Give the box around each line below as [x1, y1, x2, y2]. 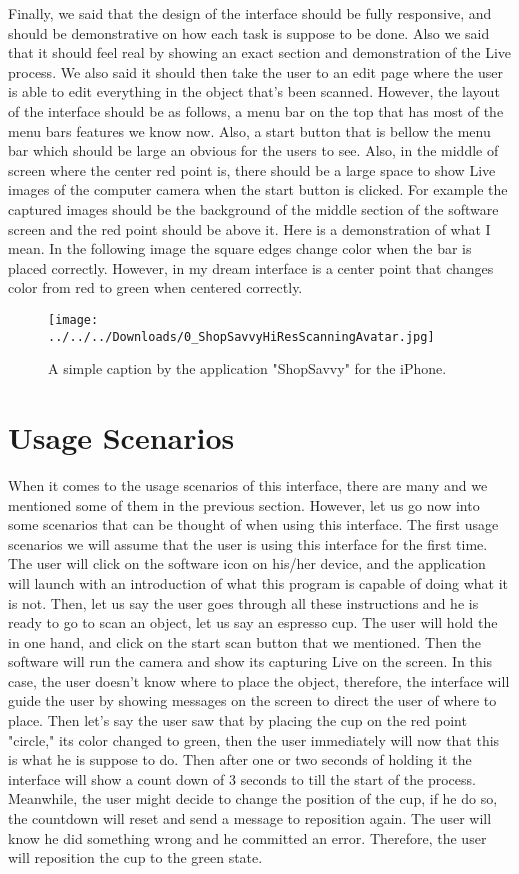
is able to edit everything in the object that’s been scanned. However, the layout [8, 81, 500, 102]
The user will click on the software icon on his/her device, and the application [8, 553, 486, 574]
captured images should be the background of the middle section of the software [8, 198, 499, 219]
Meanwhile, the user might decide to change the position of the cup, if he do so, [8, 788, 498, 809]
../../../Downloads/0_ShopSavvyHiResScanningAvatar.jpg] [48, 329, 435, 344]
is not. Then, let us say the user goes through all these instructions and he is [8, 592, 479, 613]
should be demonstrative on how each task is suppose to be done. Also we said [8, 22, 490, 43]
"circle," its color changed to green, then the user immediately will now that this [8, 729, 500, 750]
